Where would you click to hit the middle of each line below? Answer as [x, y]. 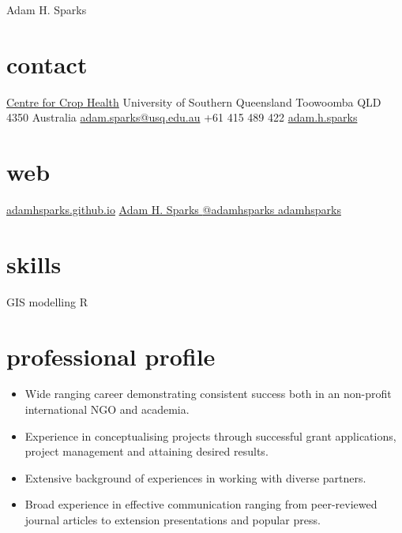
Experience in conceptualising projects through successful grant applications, [210, 435]
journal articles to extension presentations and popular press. [173, 520]
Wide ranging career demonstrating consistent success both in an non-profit [208, 394]
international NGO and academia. [107, 409]
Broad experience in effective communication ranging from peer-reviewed [201, 504]
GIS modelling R [47, 301]
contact [47, 64]
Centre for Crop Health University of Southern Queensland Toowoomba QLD [194, 101]
